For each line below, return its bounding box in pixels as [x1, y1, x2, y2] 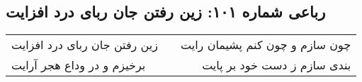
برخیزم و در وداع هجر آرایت [11, 57, 146, 74]
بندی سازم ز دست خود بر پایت [202, 57, 351, 74]
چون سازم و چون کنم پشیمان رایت [180, 36, 351, 53]
